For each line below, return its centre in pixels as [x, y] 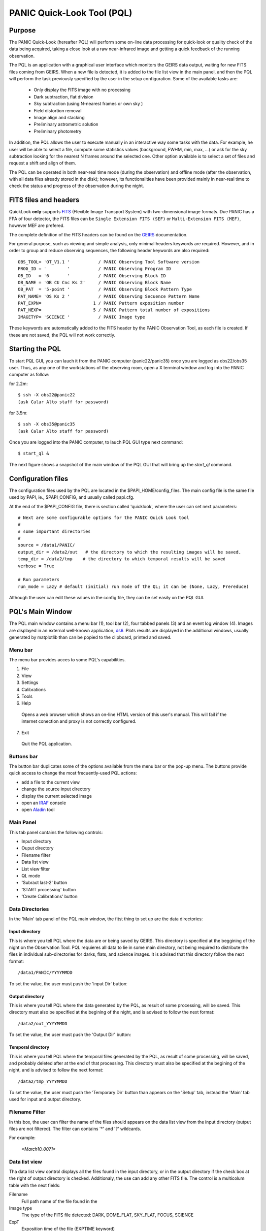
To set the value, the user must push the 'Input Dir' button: [68, 984]
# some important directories [54, 531]
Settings [30, 682]
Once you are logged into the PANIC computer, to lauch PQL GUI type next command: [96, 442]
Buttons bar [23, 756]
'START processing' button [49, 889]
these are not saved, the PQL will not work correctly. [62, 335]
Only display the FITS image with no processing [82, 90]
